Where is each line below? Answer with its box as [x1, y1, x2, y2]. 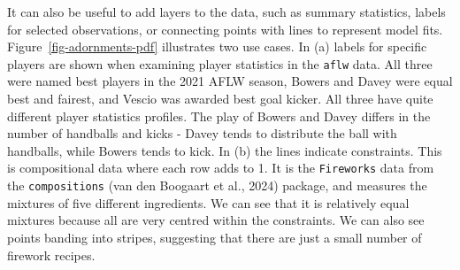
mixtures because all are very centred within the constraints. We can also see [7, 211, 425, 229]
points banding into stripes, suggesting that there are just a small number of [7, 228, 422, 246]
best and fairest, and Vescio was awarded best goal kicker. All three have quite [7, 89, 433, 108]
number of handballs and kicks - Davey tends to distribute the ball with [7, 124, 397, 143]
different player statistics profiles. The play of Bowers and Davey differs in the [7, 106, 431, 125]
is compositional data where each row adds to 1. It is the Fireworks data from [7, 158, 434, 177]
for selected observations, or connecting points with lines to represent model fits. [7, 19, 443, 38]
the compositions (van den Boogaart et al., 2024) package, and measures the [7, 176, 427, 195]
